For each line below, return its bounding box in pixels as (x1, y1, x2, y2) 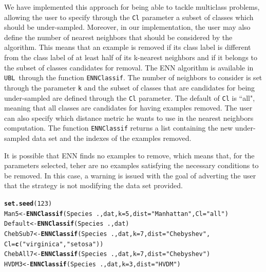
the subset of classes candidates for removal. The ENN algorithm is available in (4, 62, 254, 72)
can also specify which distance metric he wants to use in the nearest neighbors (4, 112, 254, 123)
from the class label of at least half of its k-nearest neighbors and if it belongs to (4, 52, 257, 63)
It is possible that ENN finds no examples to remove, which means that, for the (4, 150, 255, 160)
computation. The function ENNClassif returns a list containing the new (4, 122, 233, 133)
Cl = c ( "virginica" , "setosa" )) (4, 240, 104, 248)
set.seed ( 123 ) (4, 200, 52, 207)
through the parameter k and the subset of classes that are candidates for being (4, 82, 255, 93)
